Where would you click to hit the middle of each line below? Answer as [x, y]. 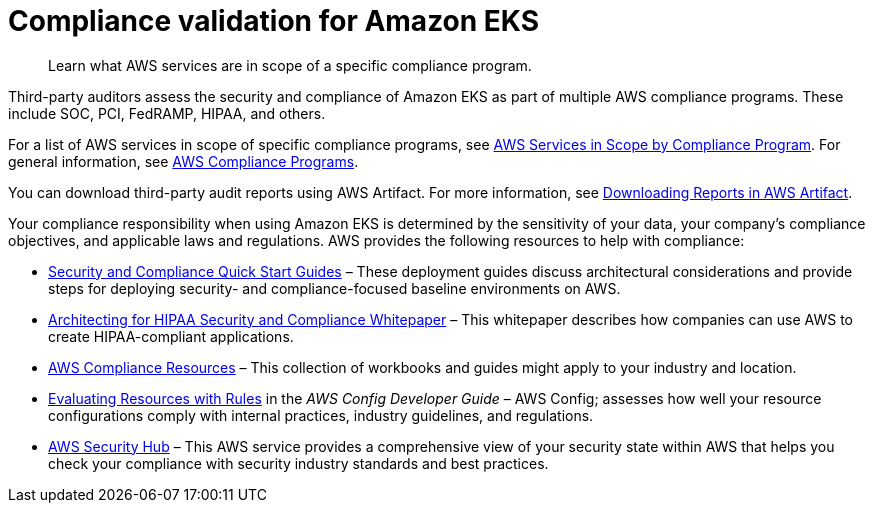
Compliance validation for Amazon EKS [274, 21]
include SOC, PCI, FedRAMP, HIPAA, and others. [167, 113]
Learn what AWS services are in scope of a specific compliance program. [290, 65]
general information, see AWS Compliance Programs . [183, 161]
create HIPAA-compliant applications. [171, 336]
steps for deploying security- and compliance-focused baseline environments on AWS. [334, 288]
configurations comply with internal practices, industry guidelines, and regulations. [321, 415]
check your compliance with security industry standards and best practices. [298, 463]
